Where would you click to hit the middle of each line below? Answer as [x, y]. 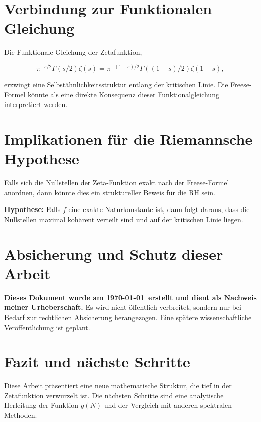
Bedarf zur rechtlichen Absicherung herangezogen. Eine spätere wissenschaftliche [128, 317]
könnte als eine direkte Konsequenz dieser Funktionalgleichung [123, 94]
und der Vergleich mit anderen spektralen [168, 405]
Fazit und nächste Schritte [97, 361]
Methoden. [21, 415]
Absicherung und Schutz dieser [114, 253]
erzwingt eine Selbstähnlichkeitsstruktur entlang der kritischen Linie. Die [116, 84]
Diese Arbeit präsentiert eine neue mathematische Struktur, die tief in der [118, 386]
